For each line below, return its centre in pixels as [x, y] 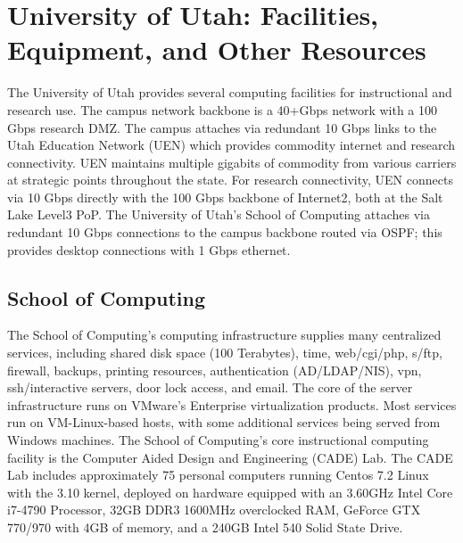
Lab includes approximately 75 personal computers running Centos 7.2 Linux [218, 475]
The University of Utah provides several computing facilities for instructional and [230, 92]
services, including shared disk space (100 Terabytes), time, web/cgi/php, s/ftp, [225, 353]
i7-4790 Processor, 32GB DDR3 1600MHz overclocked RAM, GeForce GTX [214, 510]
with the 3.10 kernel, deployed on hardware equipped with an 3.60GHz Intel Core [230, 492]
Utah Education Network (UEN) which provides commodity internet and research [231, 145]
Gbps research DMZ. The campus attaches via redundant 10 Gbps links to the [222, 127]
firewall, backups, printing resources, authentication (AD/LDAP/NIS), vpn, [215, 370]
